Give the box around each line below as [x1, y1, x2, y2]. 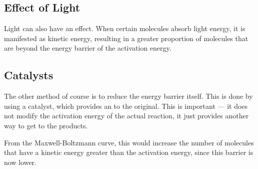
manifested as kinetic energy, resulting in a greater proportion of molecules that [4, 33, 248, 43]
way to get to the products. [4, 120, 88, 130]
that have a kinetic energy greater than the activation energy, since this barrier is [4, 147, 253, 157]
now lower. [4, 156, 36, 167]
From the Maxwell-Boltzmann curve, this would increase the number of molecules [4, 137, 254, 147]
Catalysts [4, 67, 53, 83]
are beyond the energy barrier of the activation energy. [4, 43, 171, 53]
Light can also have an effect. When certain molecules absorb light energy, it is [4, 23, 245, 34]
